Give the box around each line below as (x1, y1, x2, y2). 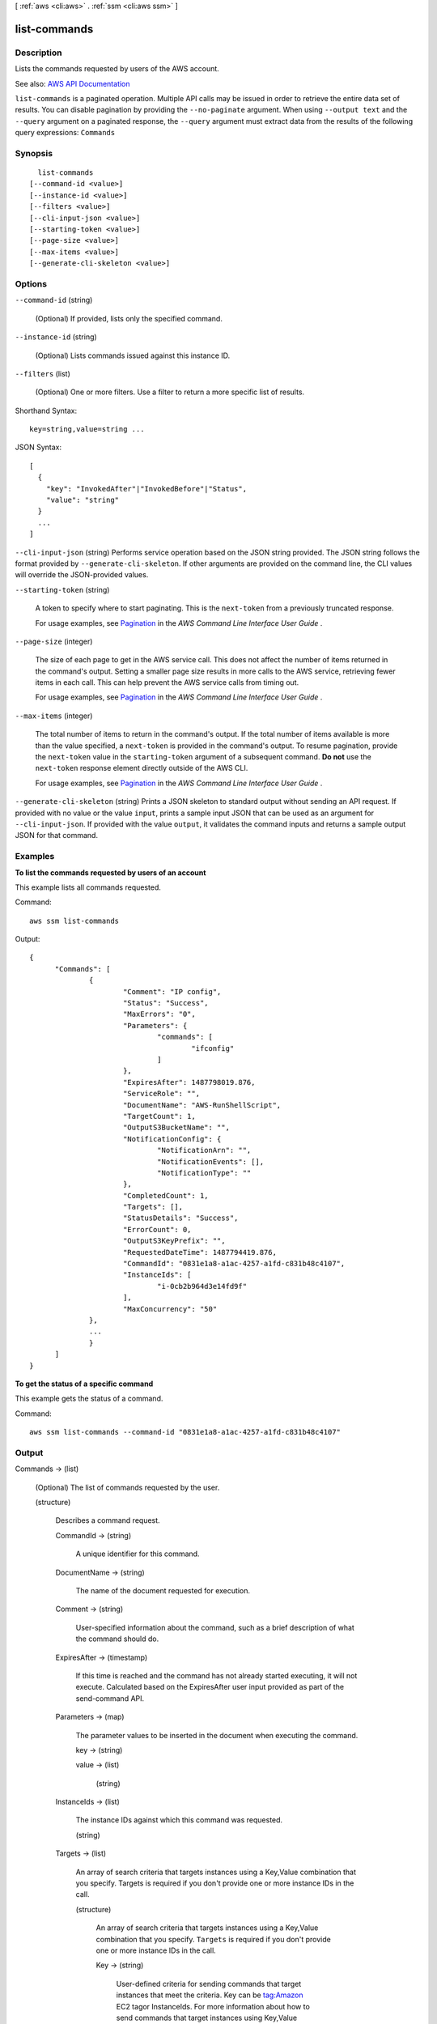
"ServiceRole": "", (122, 1089, 201, 1099)
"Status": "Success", (122, 998, 210, 1008)
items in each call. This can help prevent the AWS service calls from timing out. (35, 678, 299, 687)
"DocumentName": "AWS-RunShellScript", (122, 1100, 282, 1109)
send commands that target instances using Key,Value (116, 2013, 298, 2022)
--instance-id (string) (15, 332, 97, 342)
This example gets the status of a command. (15, 1393, 163, 1404)
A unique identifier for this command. (75, 1549, 200, 1558)
